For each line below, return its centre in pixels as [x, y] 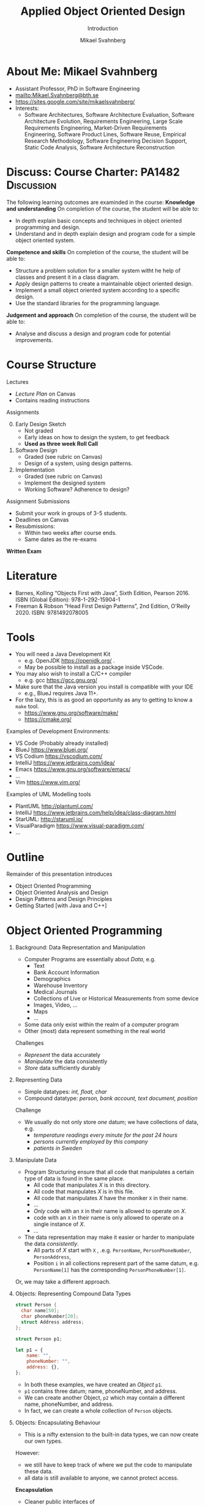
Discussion [32, 185]
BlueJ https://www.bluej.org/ [51, 750]
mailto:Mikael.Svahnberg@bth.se [57, 95]
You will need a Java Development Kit [63, 654]
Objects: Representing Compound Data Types [73, 1293]
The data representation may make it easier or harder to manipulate [109, 1237]
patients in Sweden [58, 1148]
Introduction [103, 28]
